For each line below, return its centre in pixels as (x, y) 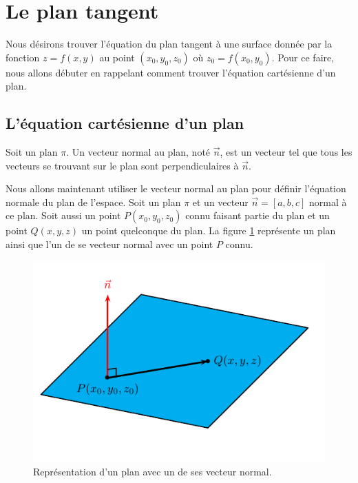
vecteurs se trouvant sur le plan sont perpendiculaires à (122, 165)
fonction (23, 57)
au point (117, 57)
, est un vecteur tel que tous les (286, 152)
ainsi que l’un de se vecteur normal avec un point (109, 244)
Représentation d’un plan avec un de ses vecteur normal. (152, 471)
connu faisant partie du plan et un (257, 215)
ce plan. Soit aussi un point (63, 215)
